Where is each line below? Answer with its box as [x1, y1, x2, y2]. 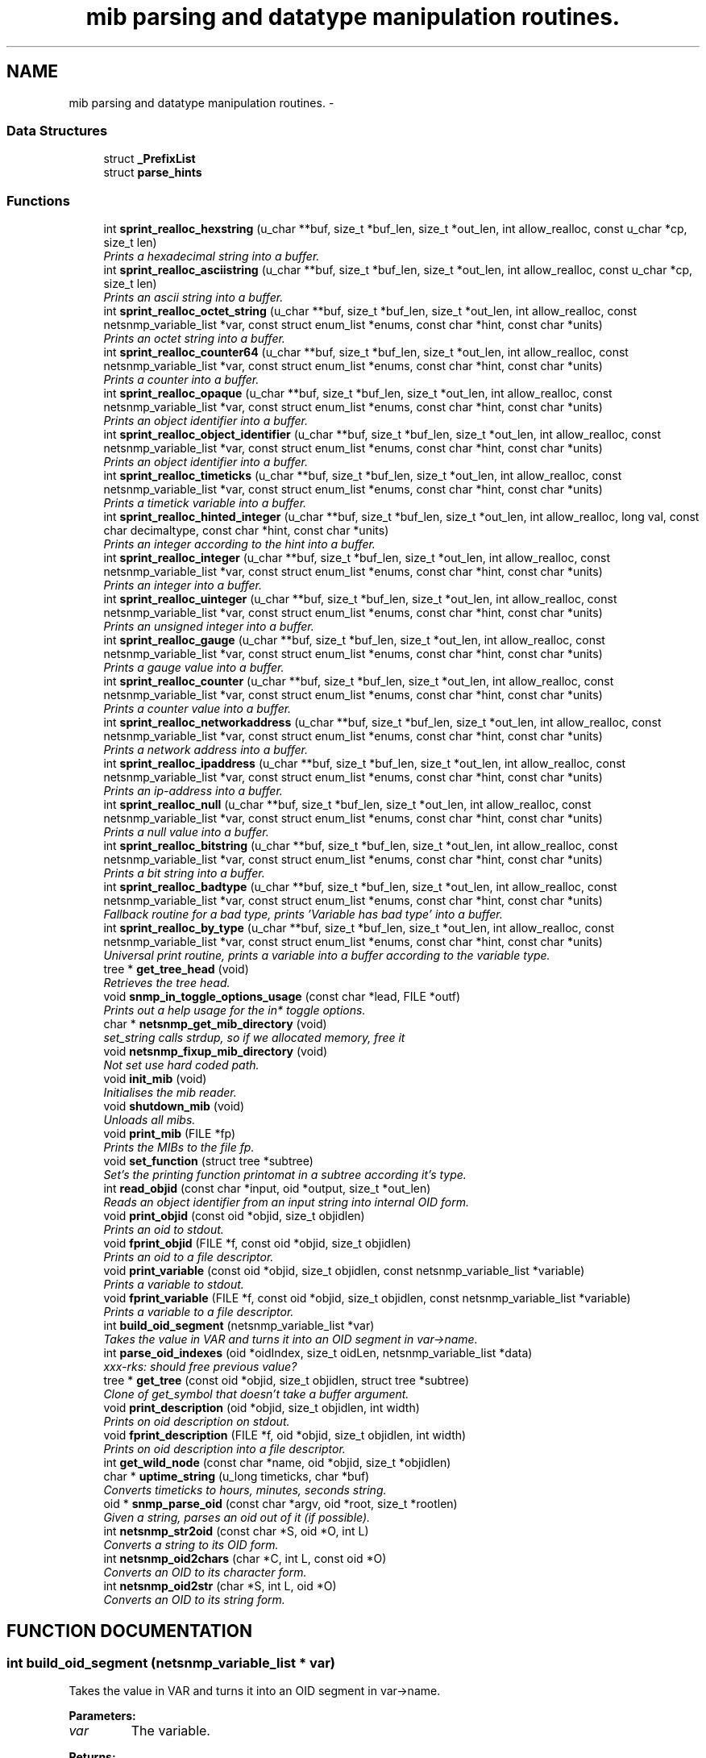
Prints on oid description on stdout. [103, 1414, 290, 1429]
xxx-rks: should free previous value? [103, 1360, 297, 1374]
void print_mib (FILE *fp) [103, 1127, 236, 1141]
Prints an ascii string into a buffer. [103, 290, 284, 305]
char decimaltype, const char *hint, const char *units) [103, 523, 389, 538]
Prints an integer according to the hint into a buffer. [103, 537, 376, 552]
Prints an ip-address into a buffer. [103, 784, 283, 798]
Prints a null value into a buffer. [103, 825, 269, 839]
